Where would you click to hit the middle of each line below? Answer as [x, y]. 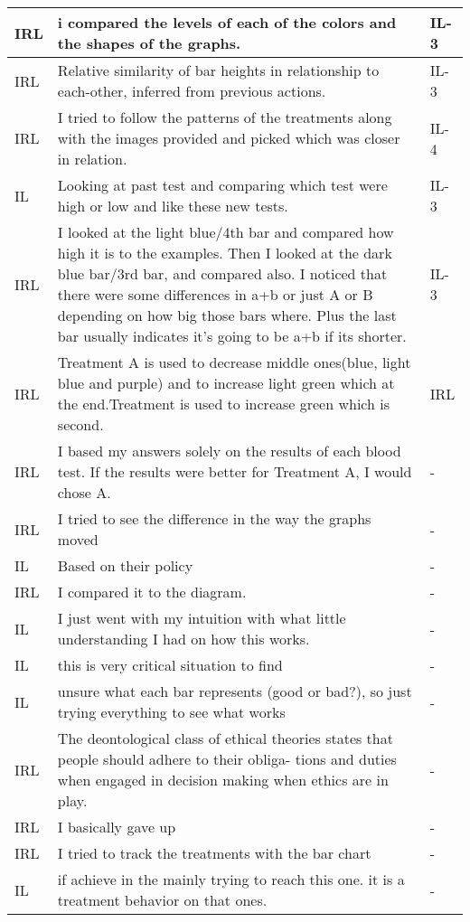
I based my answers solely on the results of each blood [229, 451]
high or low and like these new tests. [173, 206]
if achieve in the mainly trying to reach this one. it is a [231, 879]
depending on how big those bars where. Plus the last [227, 315]
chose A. [84, 492]
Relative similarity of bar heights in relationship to [218, 70]
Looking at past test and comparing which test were [222, 185]
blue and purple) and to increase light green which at [226, 383]
